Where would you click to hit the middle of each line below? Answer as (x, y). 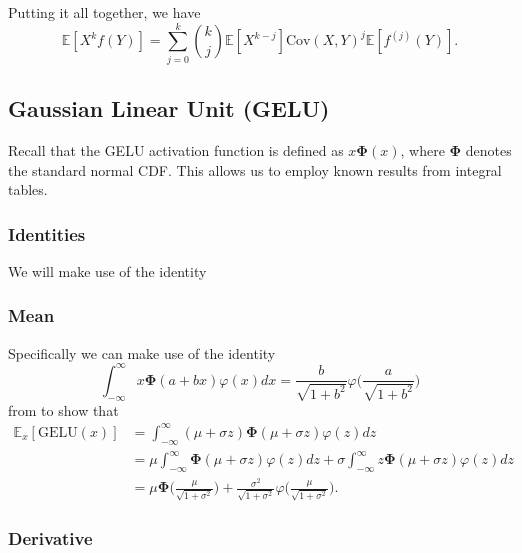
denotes (488, 149)
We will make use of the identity (107, 270)
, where (422, 149)
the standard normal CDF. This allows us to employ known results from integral (255, 169)
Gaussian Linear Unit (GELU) (169, 108)
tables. (28, 189)
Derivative (50, 537)
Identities (47, 233)
